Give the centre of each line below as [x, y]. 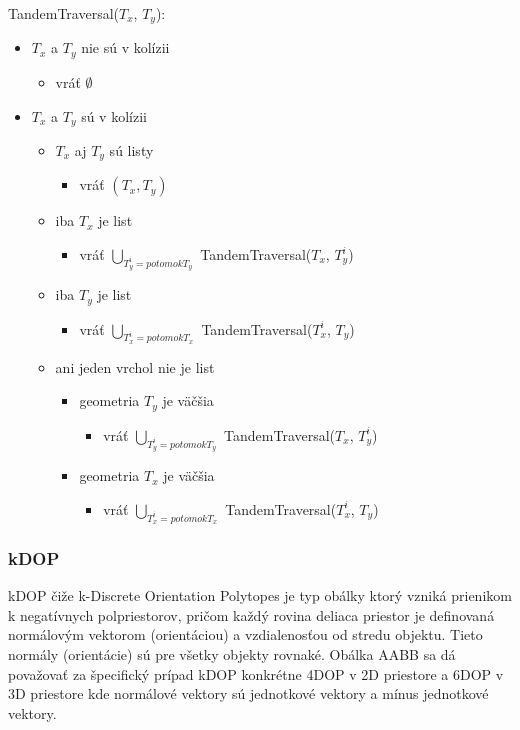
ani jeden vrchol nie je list [135, 366]
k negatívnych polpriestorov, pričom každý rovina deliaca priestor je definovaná [251, 614]
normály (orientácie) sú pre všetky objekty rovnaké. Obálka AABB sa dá [232, 653]
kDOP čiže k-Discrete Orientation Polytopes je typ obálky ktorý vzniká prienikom [260, 595]
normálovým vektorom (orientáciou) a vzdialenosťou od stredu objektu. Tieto [245, 634]
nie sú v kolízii [125, 47]
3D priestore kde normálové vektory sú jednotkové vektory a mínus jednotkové [248, 693]
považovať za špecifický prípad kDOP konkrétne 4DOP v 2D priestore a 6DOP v [256, 673]
